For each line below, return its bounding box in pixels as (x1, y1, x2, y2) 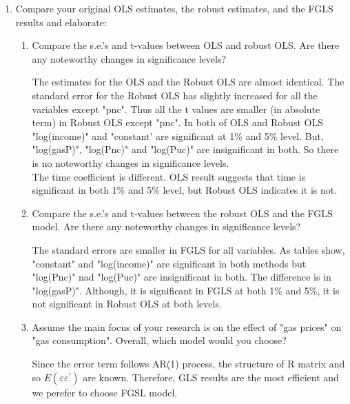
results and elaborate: (15, 14, 107, 29)
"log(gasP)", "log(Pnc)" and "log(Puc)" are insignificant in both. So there (32, 142, 339, 156)
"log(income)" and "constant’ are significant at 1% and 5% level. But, (32, 128, 324, 143)
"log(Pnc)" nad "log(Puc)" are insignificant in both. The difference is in (32, 270, 331, 284)
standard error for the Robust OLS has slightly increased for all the (32, 88, 318, 102)
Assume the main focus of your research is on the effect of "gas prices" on (32, 319, 342, 334)
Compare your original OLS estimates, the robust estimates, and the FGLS (15, 1, 333, 15)
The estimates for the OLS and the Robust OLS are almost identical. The (32, 74, 344, 89)
